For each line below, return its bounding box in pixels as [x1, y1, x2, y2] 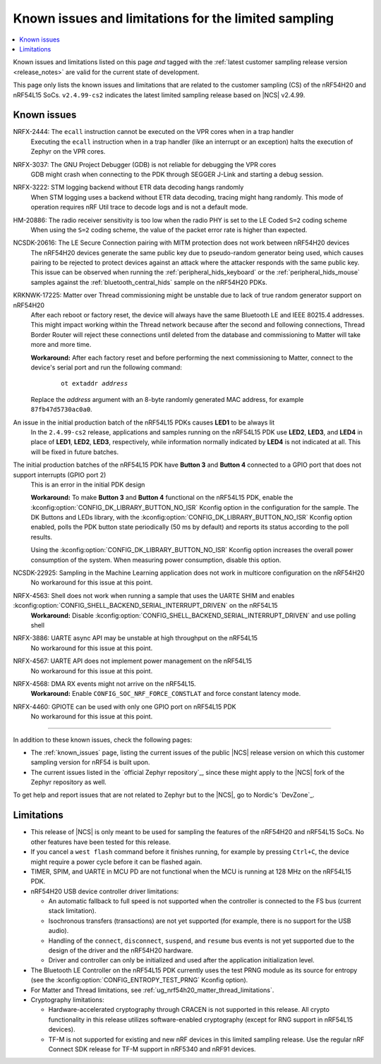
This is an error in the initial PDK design [30, 480, 145, 489]
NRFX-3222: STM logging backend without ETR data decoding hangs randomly [13, 183, 244, 192]
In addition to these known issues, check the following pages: [13, 735, 193, 744]
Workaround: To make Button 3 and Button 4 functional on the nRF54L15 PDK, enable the [30, 494, 294, 502]
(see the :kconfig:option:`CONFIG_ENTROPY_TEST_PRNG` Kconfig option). [30, 976, 248, 984]
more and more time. [30, 341, 92, 349]
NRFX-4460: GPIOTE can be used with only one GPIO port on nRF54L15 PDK [13, 702, 236, 711]
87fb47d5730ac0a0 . [30, 405, 92, 414]
